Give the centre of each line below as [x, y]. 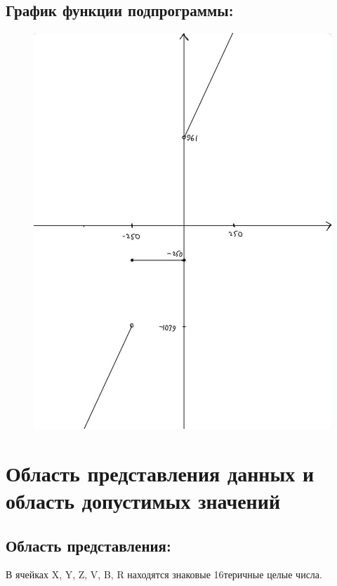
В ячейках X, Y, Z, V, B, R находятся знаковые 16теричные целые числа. [164, 574]
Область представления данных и [160, 473]
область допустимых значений [143, 501]
